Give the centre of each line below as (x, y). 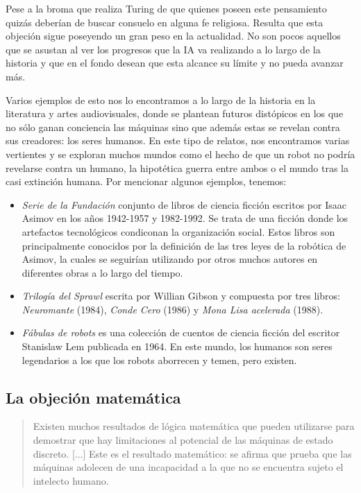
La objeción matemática (93, 397)
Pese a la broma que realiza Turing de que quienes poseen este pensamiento (166, 8)
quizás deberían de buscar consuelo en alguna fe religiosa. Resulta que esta (165, 22)
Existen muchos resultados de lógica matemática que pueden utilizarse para (194, 426)
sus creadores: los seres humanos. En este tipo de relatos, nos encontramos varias (178, 140)
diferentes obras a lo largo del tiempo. (102, 272)
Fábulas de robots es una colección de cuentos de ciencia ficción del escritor (181, 332)
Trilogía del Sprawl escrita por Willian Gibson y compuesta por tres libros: (181, 296)
